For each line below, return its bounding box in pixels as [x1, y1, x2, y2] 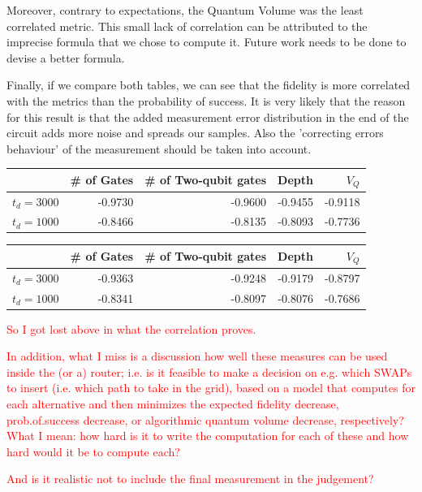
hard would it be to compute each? [6, 442, 180, 460]
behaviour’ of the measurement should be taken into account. [6, 140, 312, 157]
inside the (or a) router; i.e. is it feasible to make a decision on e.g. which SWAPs [6, 363, 412, 380]
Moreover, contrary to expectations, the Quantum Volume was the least [6, 2, 364, 18]
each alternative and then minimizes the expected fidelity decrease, [6, 395, 339, 412]
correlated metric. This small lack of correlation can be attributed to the [6, 17, 368, 34]
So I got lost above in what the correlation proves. [6, 320, 256, 337]
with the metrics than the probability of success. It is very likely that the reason [6, 92, 406, 109]
